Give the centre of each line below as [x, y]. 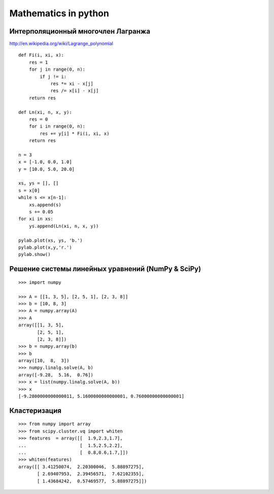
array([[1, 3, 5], [41, 325]
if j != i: [53, 77]
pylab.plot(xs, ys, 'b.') [51, 240]
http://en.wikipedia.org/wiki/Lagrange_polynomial [61, 44]
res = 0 [38, 119]
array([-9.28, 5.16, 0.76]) [56, 375]
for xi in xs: [36, 219]
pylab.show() [35, 255]
